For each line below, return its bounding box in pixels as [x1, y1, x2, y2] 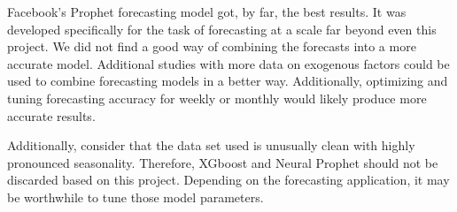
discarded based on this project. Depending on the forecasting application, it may [7, 170, 450, 189]
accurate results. [7, 106, 96, 125]
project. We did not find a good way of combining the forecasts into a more [7, 37, 416, 56]
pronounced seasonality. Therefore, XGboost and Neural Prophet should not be [7, 153, 438, 171]
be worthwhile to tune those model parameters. [7, 187, 264, 206]
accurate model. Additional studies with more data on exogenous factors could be [7, 54, 450, 72]
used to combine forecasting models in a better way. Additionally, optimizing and [7, 72, 448, 90]
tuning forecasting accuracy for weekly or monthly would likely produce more [7, 88, 427, 107]
